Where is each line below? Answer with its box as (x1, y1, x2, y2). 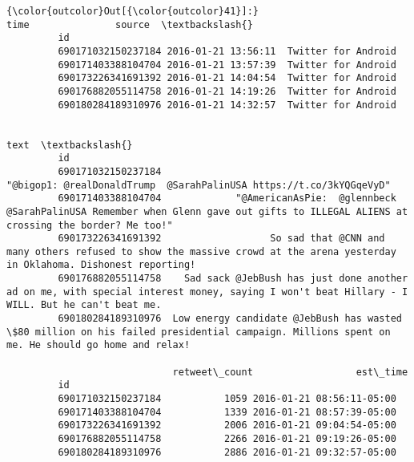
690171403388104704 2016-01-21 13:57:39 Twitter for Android (58, 59, 396, 71)
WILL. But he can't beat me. (6, 299, 162, 311)
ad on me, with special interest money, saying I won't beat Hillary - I (6, 286, 408, 298)
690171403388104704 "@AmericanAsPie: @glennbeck (58, 192, 396, 205)
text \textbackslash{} (6, 139, 133, 151)
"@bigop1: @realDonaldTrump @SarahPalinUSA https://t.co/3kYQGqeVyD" (6, 179, 391, 191)
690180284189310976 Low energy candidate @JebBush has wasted (58, 313, 402, 325)
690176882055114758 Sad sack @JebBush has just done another (58, 273, 408, 285)
